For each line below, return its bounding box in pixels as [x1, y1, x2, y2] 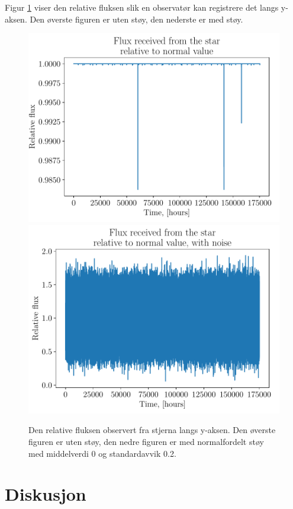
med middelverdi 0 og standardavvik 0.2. [28, 447, 176, 459]
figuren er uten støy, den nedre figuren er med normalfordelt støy [28, 435, 264, 447]
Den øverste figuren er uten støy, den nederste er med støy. [30, 12, 243, 25]
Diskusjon [5, 482, 86, 506]
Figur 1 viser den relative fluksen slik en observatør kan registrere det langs [5, 1, 279, 13]
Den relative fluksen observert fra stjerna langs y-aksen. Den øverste [28, 424, 276, 436]
